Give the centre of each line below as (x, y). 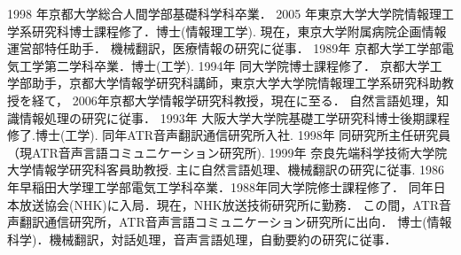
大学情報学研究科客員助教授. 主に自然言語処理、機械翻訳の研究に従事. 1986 (226, 170)
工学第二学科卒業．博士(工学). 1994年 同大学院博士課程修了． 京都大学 (224, 65)
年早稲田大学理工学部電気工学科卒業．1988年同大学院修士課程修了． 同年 (220, 186)
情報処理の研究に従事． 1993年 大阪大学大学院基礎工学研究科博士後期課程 (234, 117)
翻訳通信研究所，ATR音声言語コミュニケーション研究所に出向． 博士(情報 (235, 222)
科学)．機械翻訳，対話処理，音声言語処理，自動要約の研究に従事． (202, 239)
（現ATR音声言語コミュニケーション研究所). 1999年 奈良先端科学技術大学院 (227, 152)
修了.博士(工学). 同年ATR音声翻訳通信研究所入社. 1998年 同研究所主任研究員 (229, 135)
